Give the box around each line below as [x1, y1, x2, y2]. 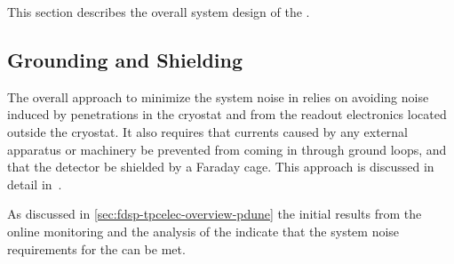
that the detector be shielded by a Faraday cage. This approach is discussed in [7, 157, 434, 176]
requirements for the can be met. [7, 239, 186, 258]
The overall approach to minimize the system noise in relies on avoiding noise [7, 87, 429, 106]
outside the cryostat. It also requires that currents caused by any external [7, 122, 409, 140]
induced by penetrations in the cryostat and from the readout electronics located [7, 105, 447, 124]
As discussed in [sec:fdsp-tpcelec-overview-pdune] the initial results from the [7, 204, 422, 223]
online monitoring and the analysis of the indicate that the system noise [7, 221, 400, 240]
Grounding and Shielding [7, 45, 243, 73]
